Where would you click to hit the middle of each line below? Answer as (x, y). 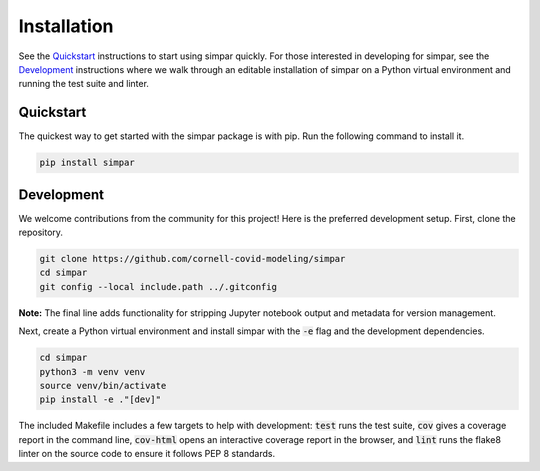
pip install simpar (87, 163)
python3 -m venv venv (92, 371)
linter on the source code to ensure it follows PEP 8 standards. (146, 454)
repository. (41, 232)
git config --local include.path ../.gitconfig (158, 286)
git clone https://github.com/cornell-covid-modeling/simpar (192, 259)
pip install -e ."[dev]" (100, 399)
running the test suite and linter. (84, 84)
